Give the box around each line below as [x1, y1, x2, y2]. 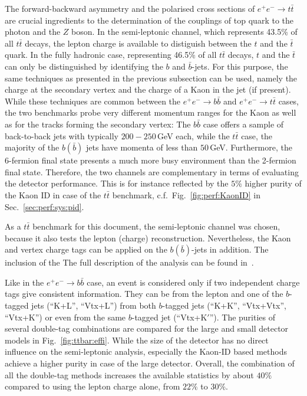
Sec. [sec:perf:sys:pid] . [5, 200, 84, 212]
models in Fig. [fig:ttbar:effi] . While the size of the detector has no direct [5, 333, 269, 346]
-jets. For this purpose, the [192, 60, 288, 72]
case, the [241, 129, 273, 142]
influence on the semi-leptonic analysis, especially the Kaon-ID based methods [5, 345, 287, 358]
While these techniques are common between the [5, 94, 181, 107]
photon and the [5, 25, 61, 38]
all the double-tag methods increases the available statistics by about [5, 368, 254, 381]
